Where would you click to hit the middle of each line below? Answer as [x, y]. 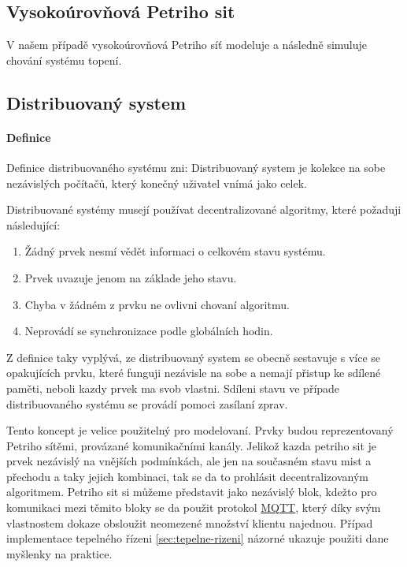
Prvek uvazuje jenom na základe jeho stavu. [131, 277]
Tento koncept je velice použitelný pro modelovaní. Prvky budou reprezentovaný [200, 430]
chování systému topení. [64, 60]
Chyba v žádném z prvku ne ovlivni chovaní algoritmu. [157, 304]
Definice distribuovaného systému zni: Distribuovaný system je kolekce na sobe [196, 167]
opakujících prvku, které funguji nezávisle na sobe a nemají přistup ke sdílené [194, 373]
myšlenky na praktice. [59, 553]
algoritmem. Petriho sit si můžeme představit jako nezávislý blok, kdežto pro [192, 492]
